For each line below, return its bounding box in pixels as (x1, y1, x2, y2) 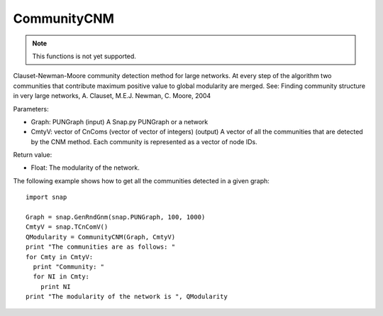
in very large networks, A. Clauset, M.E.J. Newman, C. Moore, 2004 (13, 92, 211, 100)
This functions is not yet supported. (32, 52, 136, 60)
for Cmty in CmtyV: (26, 253, 94, 261)
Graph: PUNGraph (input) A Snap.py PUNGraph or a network (30, 117, 209, 126)
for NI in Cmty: (33, 273, 90, 280)
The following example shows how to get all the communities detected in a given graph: (13, 176, 270, 185)
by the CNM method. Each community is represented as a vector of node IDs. (30, 137, 258, 146)
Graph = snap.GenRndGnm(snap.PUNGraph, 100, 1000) (26, 213, 206, 222)
